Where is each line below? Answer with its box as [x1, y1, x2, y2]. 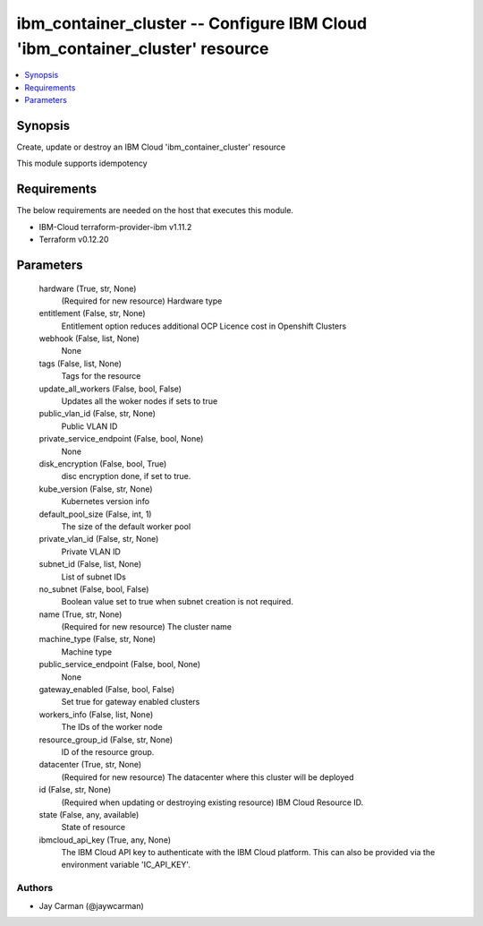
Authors [16, 882, 54, 895]
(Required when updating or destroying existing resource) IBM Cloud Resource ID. [61, 797, 364, 808]
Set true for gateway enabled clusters [61, 697, 200, 707]
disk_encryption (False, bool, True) [38, 458, 167, 469]
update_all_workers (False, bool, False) [38, 383, 182, 394]
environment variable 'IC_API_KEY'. [61, 860, 191, 870]
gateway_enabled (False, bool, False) [38, 684, 175, 695]
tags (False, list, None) [38, 358, 123, 369]
